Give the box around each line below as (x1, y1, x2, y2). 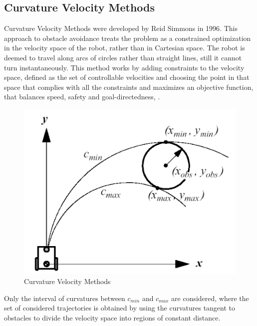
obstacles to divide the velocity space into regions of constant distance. (4, 312, 221, 323)
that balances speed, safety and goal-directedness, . (4, 91, 160, 102)
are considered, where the (171, 293, 249, 303)
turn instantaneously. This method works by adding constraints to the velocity (4, 62, 245, 72)
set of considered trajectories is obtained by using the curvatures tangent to (4, 303, 236, 313)
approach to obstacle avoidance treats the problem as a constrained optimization (4, 32, 251, 43)
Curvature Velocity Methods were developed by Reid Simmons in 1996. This (4, 23, 238, 33)
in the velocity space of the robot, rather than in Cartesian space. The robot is (4, 42, 245, 53)
